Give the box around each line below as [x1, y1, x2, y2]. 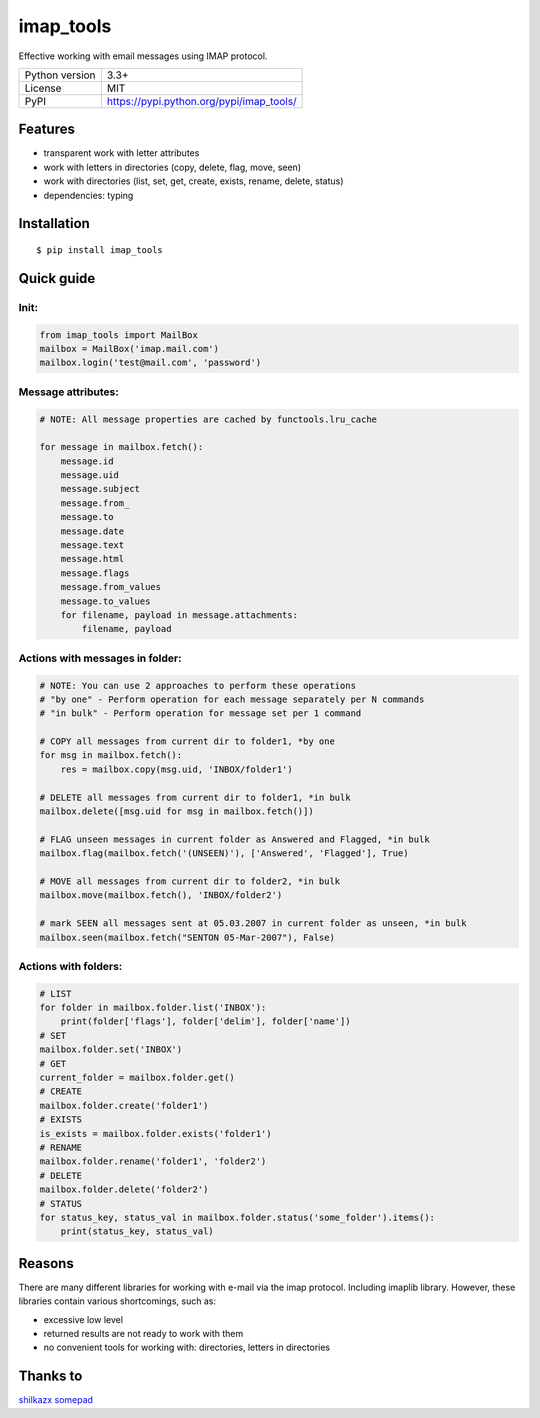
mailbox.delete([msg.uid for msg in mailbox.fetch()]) [39, 806, 314, 817]
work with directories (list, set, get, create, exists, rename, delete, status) [43, 175, 344, 187]
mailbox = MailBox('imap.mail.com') [39, 343, 220, 354]
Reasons [18, 1255, 74, 1272]
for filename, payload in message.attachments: [60, 609, 299, 620]
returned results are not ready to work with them [43, 1328, 244, 1339]
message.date [60, 525, 125, 537]
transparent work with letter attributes [43, 147, 200, 159]
